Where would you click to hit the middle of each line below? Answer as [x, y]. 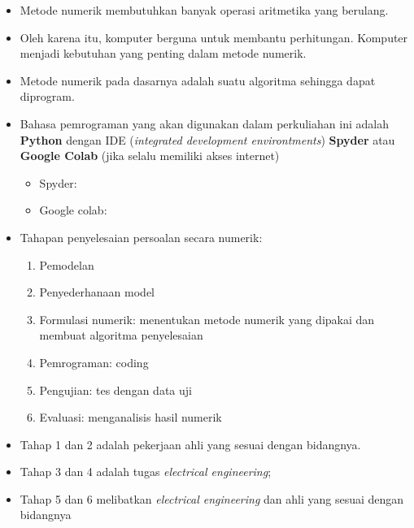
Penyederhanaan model [97, 292]
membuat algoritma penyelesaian [121, 335]
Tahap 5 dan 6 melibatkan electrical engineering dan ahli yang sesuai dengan [212, 498]
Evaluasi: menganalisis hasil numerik [131, 417]
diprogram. [47, 96]
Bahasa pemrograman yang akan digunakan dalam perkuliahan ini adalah [204, 123]
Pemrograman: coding [94, 362]
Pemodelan [67, 264]
